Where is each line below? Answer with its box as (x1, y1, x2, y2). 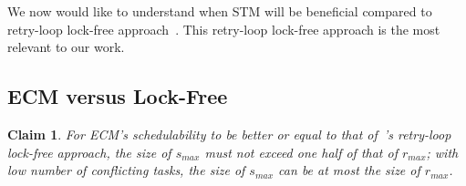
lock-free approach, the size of (7, 142, 171, 161)
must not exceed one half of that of (204, 142, 398, 161)
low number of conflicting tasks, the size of (7, 160, 245, 180)
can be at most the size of (278, 160, 420, 180)
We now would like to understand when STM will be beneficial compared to (7, 2, 432, 20)
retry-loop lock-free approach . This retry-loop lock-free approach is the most (7, 19, 440, 38)
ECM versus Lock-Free (7, 82, 228, 110)
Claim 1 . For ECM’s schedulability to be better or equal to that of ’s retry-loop (7, 124, 451, 143)
